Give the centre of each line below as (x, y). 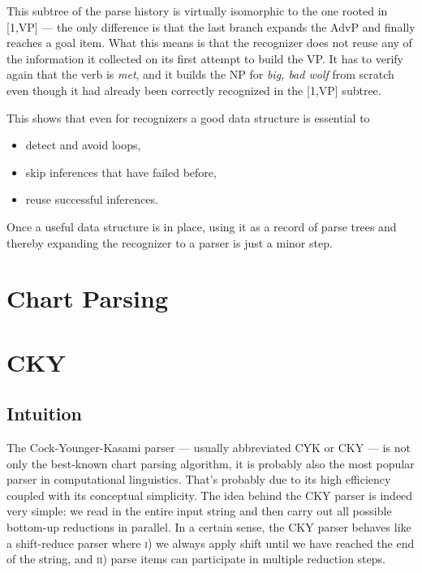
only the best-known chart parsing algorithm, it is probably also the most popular (211, 463)
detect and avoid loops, (83, 145)
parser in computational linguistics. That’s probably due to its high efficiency (199, 479)
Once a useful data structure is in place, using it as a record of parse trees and (202, 226)
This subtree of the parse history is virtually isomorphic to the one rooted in (197, 11)
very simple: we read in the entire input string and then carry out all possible (199, 511)
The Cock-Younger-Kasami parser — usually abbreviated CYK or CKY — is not (209, 448)
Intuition (44, 414)
